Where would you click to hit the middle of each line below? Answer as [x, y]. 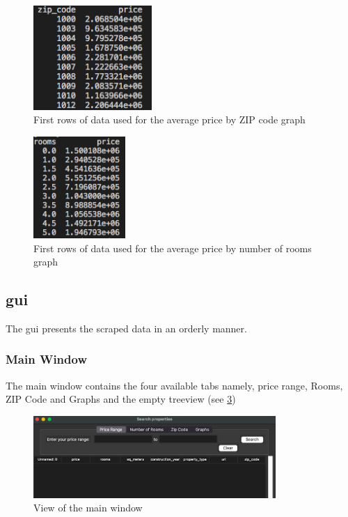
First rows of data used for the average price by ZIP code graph [169, 119]
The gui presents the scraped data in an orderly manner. [126, 328]
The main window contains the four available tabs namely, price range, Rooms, [174, 385]
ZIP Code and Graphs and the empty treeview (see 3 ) [121, 399]
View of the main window [88, 508]
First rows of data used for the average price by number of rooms [173, 248]
